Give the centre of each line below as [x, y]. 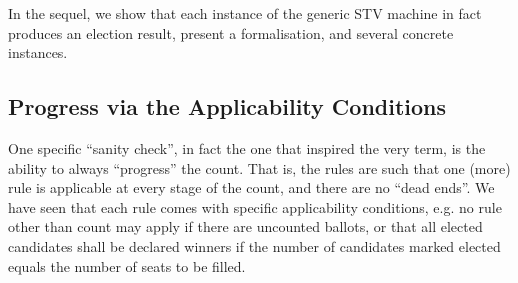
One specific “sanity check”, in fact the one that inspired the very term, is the [247, 147]
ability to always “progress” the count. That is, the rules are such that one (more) [259, 167]
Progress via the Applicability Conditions [227, 106]
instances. [38, 52]
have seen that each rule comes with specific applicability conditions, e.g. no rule [255, 206]
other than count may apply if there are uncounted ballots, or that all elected [245, 226]
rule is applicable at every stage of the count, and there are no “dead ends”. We [251, 187]
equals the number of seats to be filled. [127, 265]
